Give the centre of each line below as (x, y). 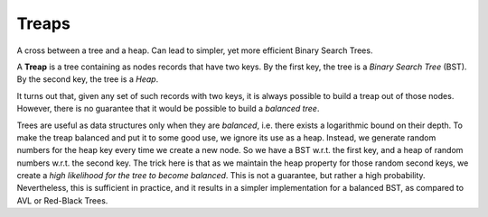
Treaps (44, 23)
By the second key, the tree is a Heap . (88, 79)
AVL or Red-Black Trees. (62, 200)
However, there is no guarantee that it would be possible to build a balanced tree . (168, 109)
